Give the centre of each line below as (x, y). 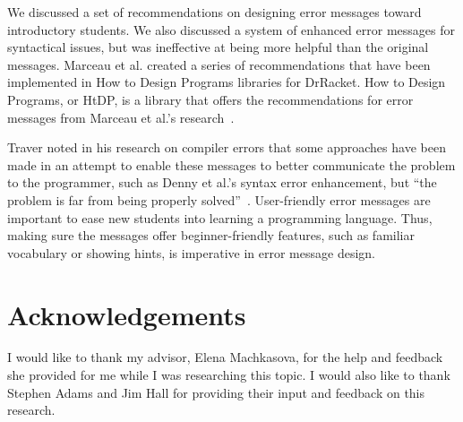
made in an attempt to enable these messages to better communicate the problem (231, 164)
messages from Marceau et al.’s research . (121, 117)
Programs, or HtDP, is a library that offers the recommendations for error (210, 99)
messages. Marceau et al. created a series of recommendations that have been (219, 64)
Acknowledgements (127, 314)
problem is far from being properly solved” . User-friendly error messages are (219, 199)
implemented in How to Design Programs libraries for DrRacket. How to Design (227, 82)
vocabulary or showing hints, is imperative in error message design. (191, 252)
